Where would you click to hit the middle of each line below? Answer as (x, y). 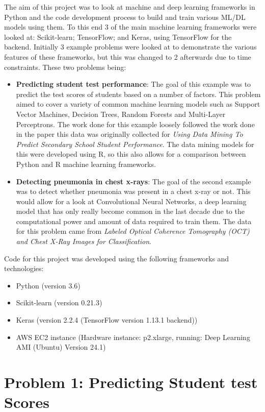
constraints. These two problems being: (65, 67)
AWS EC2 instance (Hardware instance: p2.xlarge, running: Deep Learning (133, 337)
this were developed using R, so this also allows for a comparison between (131, 154)
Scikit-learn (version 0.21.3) (59, 302)
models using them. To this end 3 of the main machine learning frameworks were (130, 27)
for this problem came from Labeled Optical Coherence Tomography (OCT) (133, 231)
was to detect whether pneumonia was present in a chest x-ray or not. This (133, 191)
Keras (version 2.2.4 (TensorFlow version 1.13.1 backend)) (107, 320)
